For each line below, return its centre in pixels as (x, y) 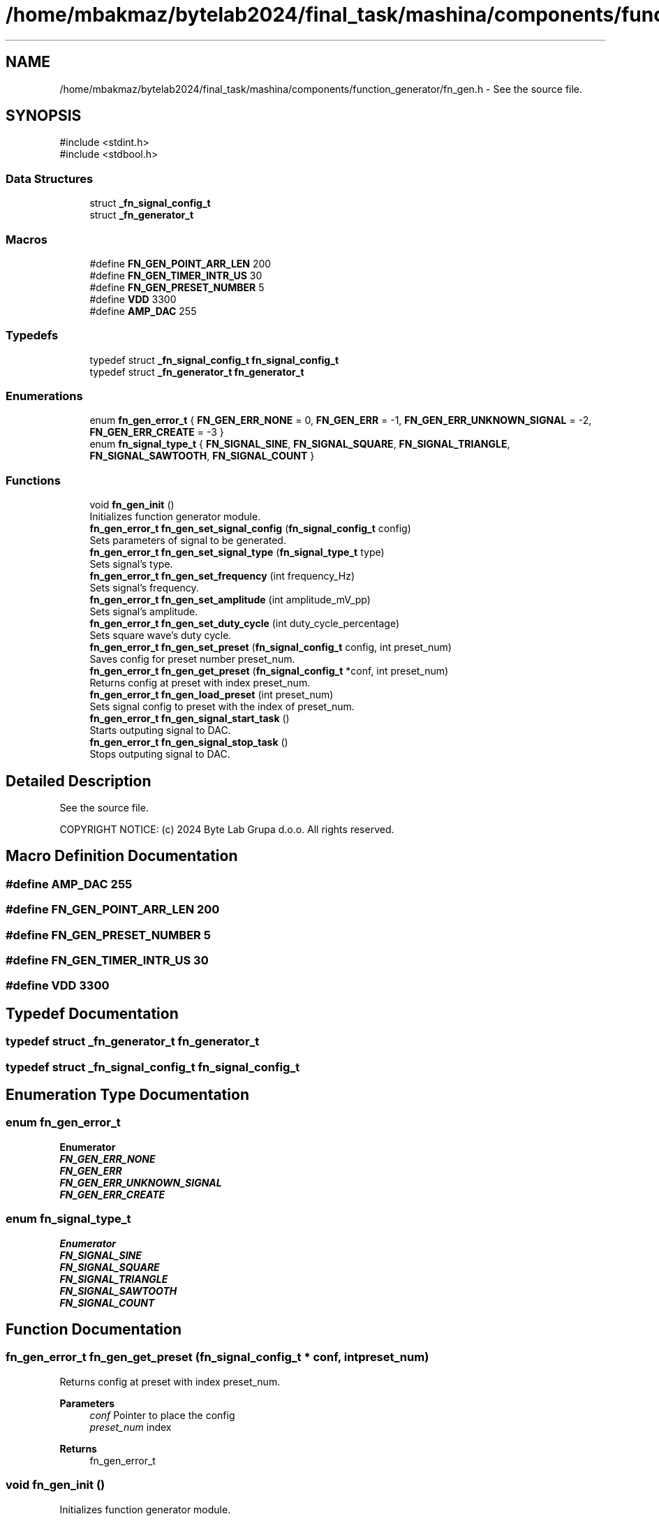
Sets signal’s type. (131, 564)
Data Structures (50, 178)
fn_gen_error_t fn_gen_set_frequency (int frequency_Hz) (222, 576)
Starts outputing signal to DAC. (160, 730)
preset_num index (131, 1427)
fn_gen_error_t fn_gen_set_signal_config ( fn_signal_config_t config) (250, 529)
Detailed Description (79, 781)
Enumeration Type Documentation (127, 1095)
